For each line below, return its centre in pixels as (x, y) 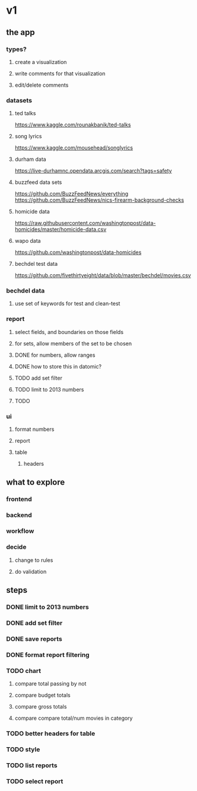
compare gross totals (41, 706)
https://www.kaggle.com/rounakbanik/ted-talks (73, 125)
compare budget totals (42, 695)
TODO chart (24, 671)
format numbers (34, 429)
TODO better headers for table (51, 733)
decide (16, 547)
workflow (20, 531)
